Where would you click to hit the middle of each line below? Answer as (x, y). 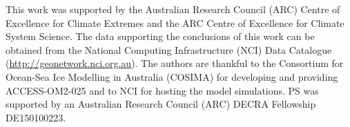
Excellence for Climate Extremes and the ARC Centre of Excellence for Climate (175, 22)
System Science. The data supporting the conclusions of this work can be (160, 36)
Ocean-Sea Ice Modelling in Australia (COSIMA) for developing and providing (172, 76)
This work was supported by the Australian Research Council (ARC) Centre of (173, 9)
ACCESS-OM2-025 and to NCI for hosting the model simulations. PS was (162, 90)
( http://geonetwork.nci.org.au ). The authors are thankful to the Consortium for (175, 63)
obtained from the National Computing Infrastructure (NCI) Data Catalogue (169, 49)
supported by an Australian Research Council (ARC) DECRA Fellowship (161, 104)
